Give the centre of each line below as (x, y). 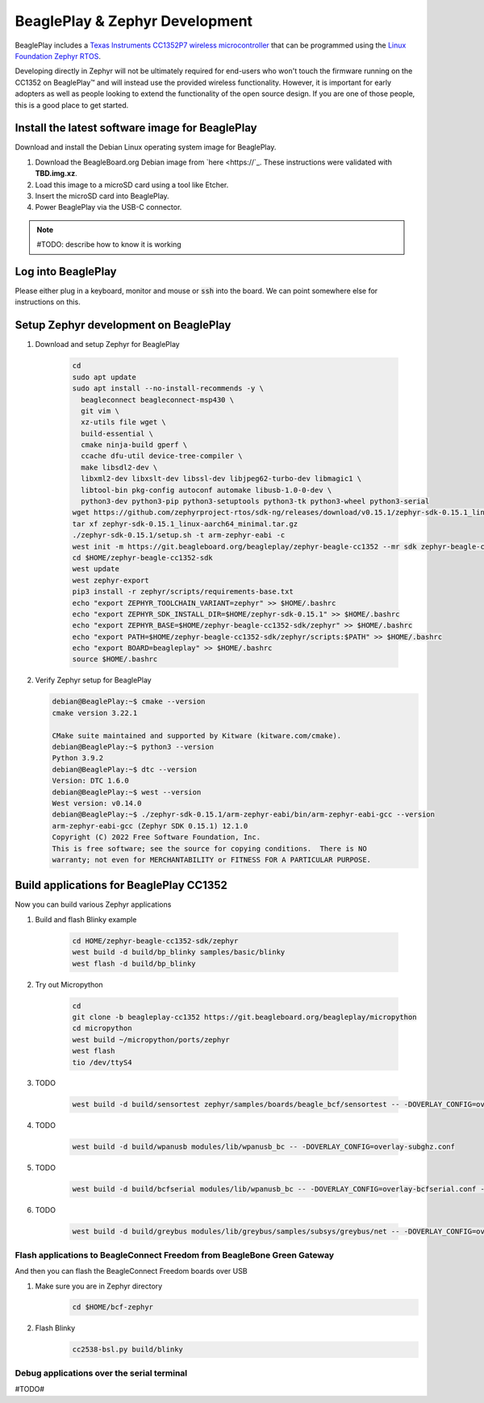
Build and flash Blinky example (86, 919)
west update (96, 569)
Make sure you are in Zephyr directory (99, 1286)
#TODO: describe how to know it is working (109, 244)
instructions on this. (48, 302)
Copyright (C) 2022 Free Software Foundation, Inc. (156, 837)
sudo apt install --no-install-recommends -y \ (168, 388)
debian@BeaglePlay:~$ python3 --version (133, 747)
